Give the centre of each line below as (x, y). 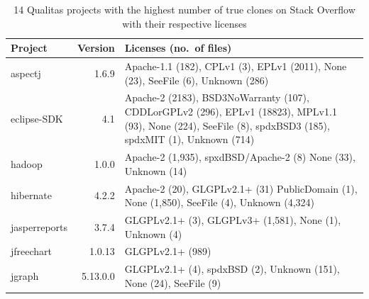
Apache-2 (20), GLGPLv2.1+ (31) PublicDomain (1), (241, 188)
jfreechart (32, 251)
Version (96, 48)
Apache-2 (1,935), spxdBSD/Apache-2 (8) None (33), (240, 157)
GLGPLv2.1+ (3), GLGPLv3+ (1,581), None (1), (233, 219)
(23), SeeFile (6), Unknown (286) (197, 80)
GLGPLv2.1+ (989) (168, 251)
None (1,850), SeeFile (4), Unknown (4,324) (220, 202)
